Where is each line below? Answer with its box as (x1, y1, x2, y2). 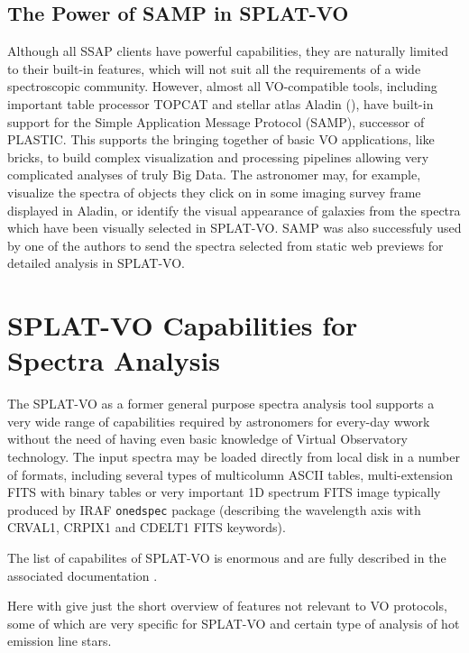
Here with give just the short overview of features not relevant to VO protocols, (7, 596, 447, 615)
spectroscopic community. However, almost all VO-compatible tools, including (7, 77, 437, 96)
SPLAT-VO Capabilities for (7, 307, 358, 344)
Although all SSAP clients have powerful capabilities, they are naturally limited (7, 41, 448, 60)
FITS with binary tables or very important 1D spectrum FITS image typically (7, 483, 441, 501)
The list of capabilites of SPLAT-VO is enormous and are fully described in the (7, 548, 446, 567)
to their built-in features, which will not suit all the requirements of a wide (7, 59, 421, 78)
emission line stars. (7, 631, 112, 650)
